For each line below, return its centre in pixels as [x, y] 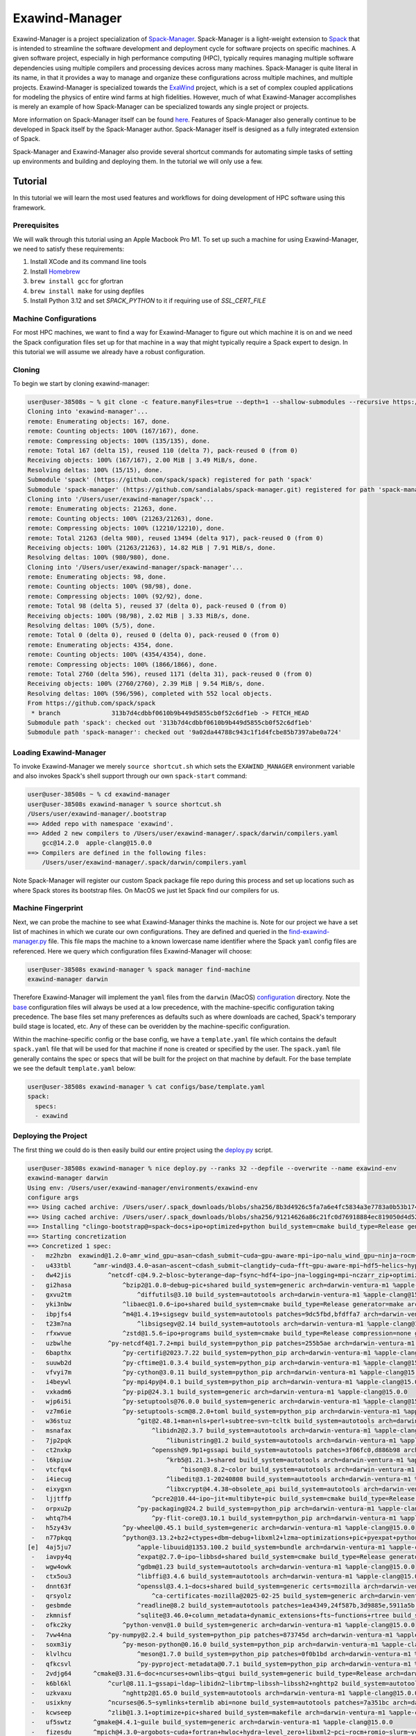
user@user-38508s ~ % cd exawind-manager [99, 794]
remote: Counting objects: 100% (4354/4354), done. [117, 655]
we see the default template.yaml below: [75, 1068]
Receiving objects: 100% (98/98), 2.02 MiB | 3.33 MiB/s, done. [139, 616]
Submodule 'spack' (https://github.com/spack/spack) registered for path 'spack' [170, 480]
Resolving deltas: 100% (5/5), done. [92, 626]
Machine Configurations [55, 318]
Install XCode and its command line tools [88, 262]
